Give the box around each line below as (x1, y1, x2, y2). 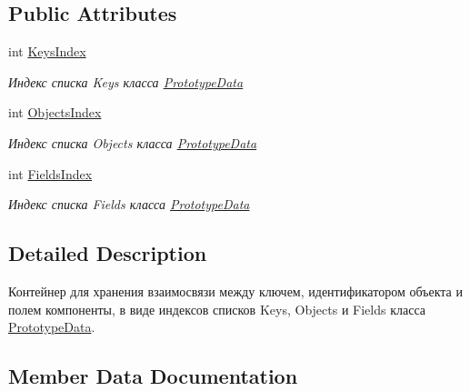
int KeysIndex (8, 42, 86, 61)
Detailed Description (8, 239, 207, 267)
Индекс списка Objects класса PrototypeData (8, 133, 257, 152)
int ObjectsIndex (8, 103, 102, 122)
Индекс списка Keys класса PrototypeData (8, 72, 244, 91)
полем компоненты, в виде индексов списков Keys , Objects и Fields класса (8, 299, 426, 318)
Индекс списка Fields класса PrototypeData (8, 195, 250, 214)
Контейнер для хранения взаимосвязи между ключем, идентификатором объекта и (8, 281, 463, 300)
